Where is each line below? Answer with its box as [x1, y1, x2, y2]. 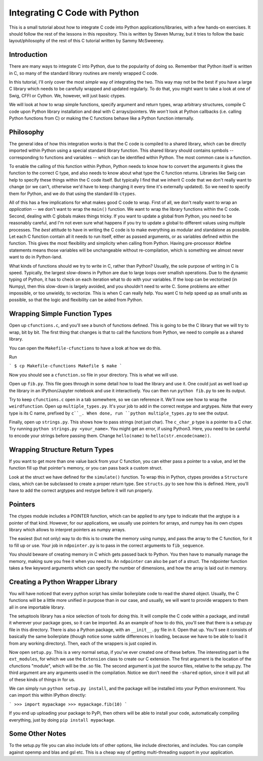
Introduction [9, 51, 48, 59]
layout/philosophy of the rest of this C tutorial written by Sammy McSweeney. [9, 38, 165, 44]
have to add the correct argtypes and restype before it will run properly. [9, 488, 153, 493]
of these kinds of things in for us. [9, 676, 75, 682]
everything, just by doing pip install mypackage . [9, 717, 115, 723]
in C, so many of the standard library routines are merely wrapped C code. [9, 70, 158, 76]
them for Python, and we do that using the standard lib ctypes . [9, 190, 136, 197]
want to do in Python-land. [9, 254, 63, 260]
